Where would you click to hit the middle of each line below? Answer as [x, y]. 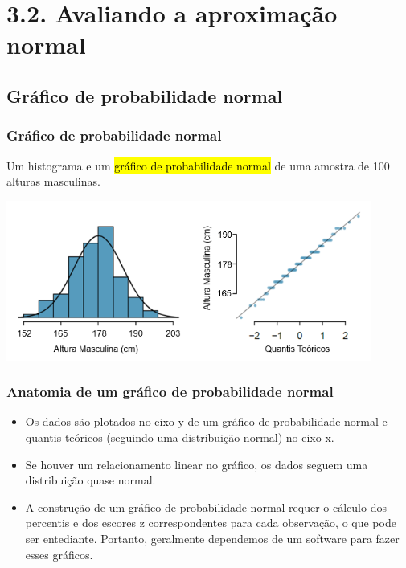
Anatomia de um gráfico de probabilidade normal [170, 392]
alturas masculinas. [53, 181]
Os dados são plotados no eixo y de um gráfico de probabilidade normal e [206, 421]
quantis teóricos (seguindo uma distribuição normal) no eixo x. [180, 437]
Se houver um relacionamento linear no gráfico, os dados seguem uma [197, 464]
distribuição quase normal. [90, 480]
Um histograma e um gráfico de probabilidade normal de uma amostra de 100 [198, 165]
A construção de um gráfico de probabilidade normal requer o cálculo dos [206, 507]
